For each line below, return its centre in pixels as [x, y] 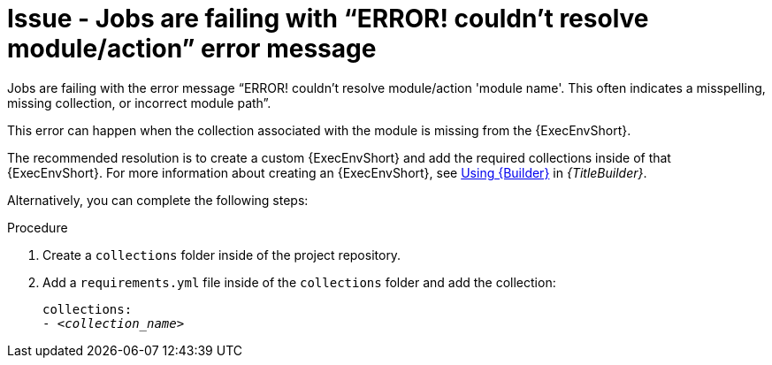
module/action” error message [192, 49]
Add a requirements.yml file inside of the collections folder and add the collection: [299, 282]
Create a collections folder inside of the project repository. [222, 255]
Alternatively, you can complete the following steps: [158, 200]
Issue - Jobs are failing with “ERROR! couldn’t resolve [328, 19]
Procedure [38, 227]
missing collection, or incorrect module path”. [139, 103]
